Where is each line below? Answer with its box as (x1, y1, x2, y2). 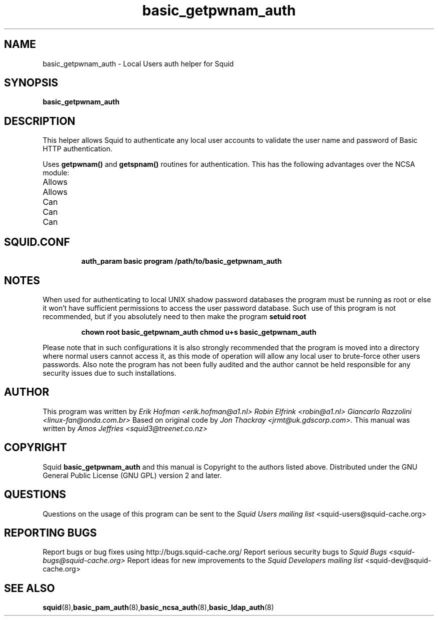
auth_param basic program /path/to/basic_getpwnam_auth (81, 257, 282, 266)
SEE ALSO (4, 582, 55, 595)
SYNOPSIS (4, 76, 58, 89)
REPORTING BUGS (4, 526, 97, 539)
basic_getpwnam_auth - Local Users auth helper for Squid (42, 59, 234, 68)
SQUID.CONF (4, 235, 70, 248)
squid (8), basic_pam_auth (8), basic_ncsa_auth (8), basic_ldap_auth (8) (42, 603, 274, 612)
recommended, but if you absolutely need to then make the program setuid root (42, 312, 306, 321)
